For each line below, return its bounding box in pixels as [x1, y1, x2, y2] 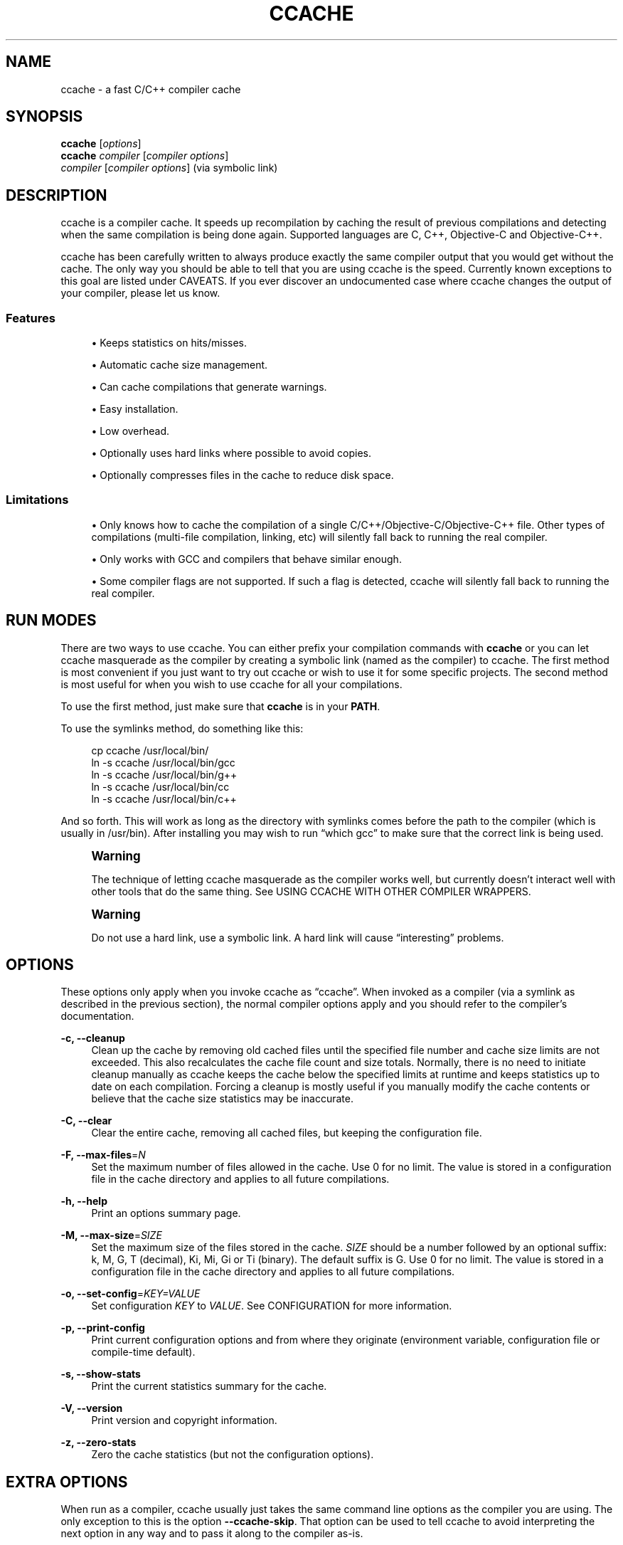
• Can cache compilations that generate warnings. [91, 381, 327, 394]
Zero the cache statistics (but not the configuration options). [91, 1448, 374, 1461]
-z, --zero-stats [60, 1436, 137, 1449]
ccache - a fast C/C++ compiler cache [60, 83, 241, 95]
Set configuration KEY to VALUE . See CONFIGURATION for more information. [91, 1299, 452, 1312]
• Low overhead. [91, 425, 170, 438]
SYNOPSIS [6, 107, 83, 126]
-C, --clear [60, 1114, 112, 1127]
